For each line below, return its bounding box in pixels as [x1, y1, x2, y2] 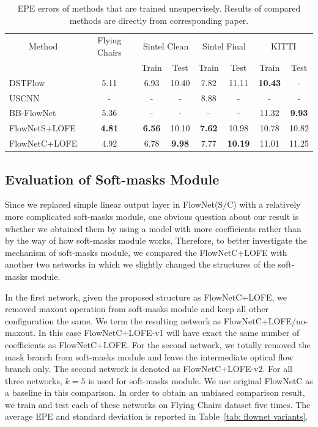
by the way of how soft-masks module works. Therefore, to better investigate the [5, 234, 307, 247]
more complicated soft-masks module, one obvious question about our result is [5, 210, 299, 222]
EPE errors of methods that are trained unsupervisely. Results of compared [17, 2, 301, 14]
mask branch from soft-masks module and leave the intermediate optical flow [5, 350, 294, 363]
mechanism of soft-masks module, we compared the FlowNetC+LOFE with [5, 246, 287, 258]
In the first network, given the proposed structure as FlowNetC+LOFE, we [5, 290, 287, 303]
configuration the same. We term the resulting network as [5, 314, 221, 327]
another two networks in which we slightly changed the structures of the [5, 258, 275, 271]
